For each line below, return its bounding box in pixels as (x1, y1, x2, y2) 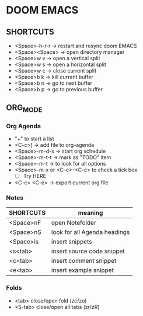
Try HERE (23, 172, 47, 179)
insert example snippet (51, 266, 114, 274)
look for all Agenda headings (51, 228, 130, 236)
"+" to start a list (14, 135, 54, 142)
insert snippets (51, 238, 92, 246)
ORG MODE (6, 103, 43, 114)
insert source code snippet (51, 247, 125, 255)
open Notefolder (51, 219, 96, 227)
